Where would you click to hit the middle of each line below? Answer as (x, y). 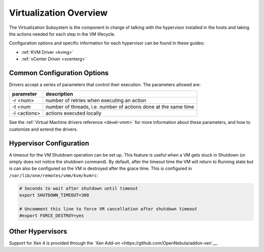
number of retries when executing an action (96, 100)
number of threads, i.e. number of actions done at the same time (120, 107)
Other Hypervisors (38, 231)
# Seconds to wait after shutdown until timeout (79, 188)
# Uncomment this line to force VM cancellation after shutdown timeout (108, 209)
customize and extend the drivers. (44, 129)
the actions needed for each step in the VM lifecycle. (62, 34)
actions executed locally (74, 114)
